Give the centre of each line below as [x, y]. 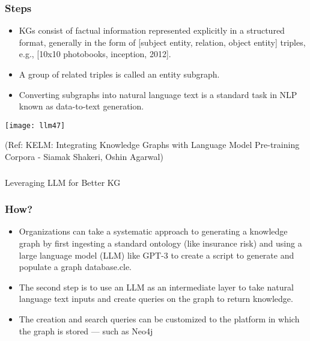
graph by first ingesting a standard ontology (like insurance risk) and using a [160, 243]
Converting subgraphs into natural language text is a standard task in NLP [158, 94]
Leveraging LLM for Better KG [63, 182]
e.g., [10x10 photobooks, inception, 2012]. [95, 54]
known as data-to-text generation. [81, 106]
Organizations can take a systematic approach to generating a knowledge [153, 231]
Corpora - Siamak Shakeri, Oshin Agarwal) [84, 157]
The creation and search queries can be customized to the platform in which [159, 318]
